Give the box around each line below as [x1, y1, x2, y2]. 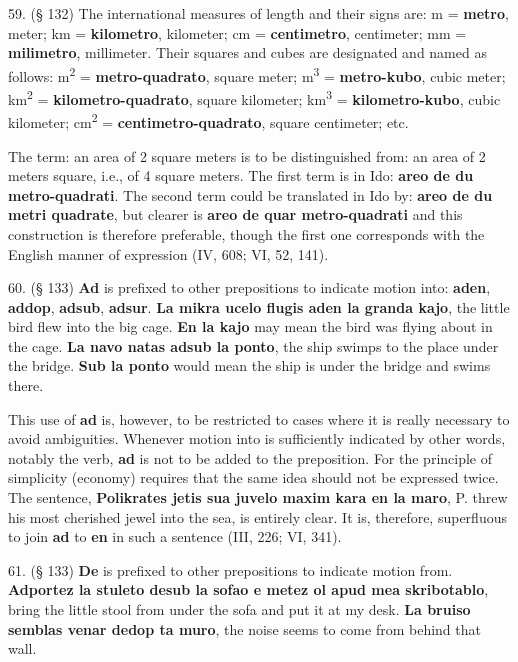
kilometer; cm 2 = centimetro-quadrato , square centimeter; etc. [8, 109, 409, 132]
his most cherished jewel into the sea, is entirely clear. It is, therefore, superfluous [8, 506, 507, 527]
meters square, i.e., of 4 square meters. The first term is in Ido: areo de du [8, 165, 474, 186]
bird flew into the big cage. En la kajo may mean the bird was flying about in [8, 316, 493, 337]
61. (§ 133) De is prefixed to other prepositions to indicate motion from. [8, 559, 453, 580]
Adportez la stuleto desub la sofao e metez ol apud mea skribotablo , [8, 579, 489, 600]
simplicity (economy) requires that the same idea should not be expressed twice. [8, 467, 499, 488]
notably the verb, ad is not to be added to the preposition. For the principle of [8, 447, 493, 468]
